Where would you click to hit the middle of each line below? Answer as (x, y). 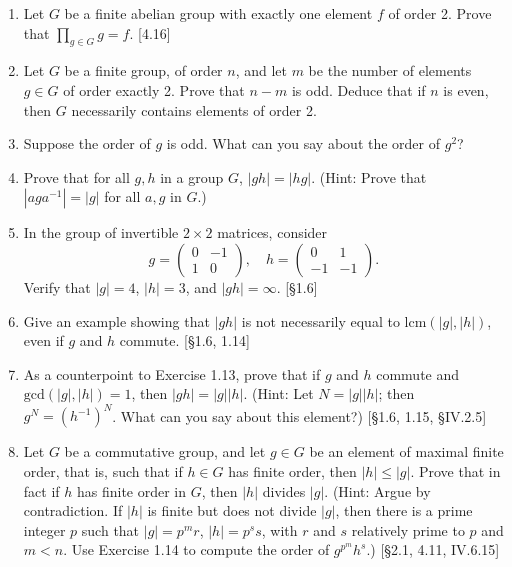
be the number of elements (390, 70)
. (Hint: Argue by (377, 490)
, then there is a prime (404, 510)
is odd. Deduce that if (358, 89)
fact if (41, 490)
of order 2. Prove (440, 13)
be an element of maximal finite (406, 451)
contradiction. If (73, 510)
